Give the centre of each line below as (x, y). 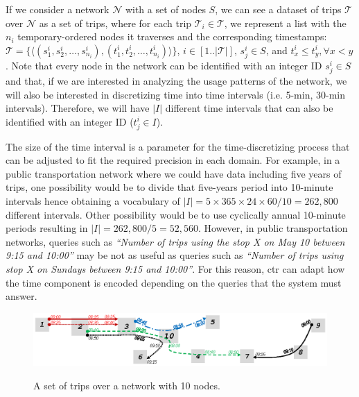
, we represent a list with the (285, 23)
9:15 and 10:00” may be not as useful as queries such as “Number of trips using (175, 255)
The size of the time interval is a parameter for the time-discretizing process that (178, 146)
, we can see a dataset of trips (278, 9)
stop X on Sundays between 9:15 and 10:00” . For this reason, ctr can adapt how (175, 268)
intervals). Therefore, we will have (78, 108)
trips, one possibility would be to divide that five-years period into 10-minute (169, 187)
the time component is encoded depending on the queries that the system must (174, 282)
